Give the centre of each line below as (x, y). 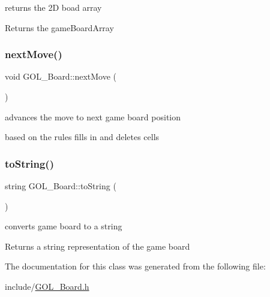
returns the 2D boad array (53, 7)
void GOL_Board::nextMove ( (61, 76)
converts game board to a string (64, 226)
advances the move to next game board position (93, 116)
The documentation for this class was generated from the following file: (135, 266)
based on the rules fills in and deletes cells (82, 137)
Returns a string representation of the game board (97, 246)
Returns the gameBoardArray (59, 27)
